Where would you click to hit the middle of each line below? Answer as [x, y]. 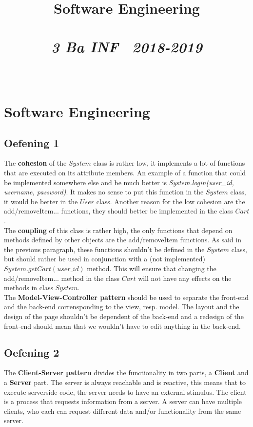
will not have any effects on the [185, 278]
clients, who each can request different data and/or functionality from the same [123, 411]
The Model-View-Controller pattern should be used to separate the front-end [126, 297]
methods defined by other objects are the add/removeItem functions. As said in [123, 240]
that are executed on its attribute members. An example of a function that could [125, 173]
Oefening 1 [32, 142]
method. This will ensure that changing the [152, 268]
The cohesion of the [35, 163]
